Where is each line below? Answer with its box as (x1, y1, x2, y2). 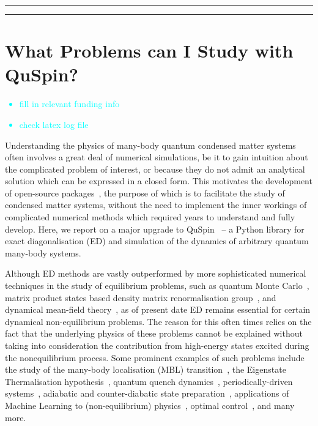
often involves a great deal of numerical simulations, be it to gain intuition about (5, 151, 308, 163)
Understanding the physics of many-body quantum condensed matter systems (5, 138, 296, 151)
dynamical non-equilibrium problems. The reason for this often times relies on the (5, 315, 312, 327)
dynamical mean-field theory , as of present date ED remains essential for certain (5, 303, 311, 316)
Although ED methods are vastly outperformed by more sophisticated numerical (5, 267, 306, 280)
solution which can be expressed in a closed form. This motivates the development (5, 174, 312, 187)
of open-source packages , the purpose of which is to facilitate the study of (5, 186, 285, 199)
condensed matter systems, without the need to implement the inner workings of (5, 198, 307, 211)
